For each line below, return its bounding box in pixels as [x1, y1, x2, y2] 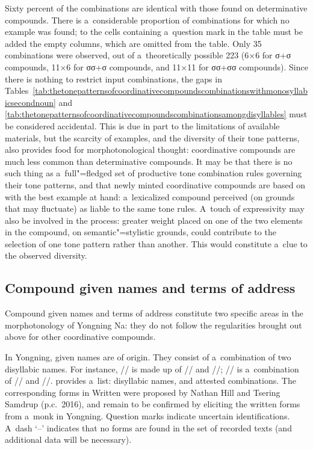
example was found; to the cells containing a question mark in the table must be [5, 25, 303, 38]
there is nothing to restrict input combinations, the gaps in [5, 72, 222, 85]
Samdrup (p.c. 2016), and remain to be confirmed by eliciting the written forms [5, 398, 300, 410]
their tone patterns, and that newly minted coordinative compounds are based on [5, 178, 305, 191]
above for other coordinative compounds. [5, 330, 156, 343]
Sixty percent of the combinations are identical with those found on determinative [5, 2, 308, 14]
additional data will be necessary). [5, 433, 132, 446]
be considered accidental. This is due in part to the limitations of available [5, 119, 280, 132]
